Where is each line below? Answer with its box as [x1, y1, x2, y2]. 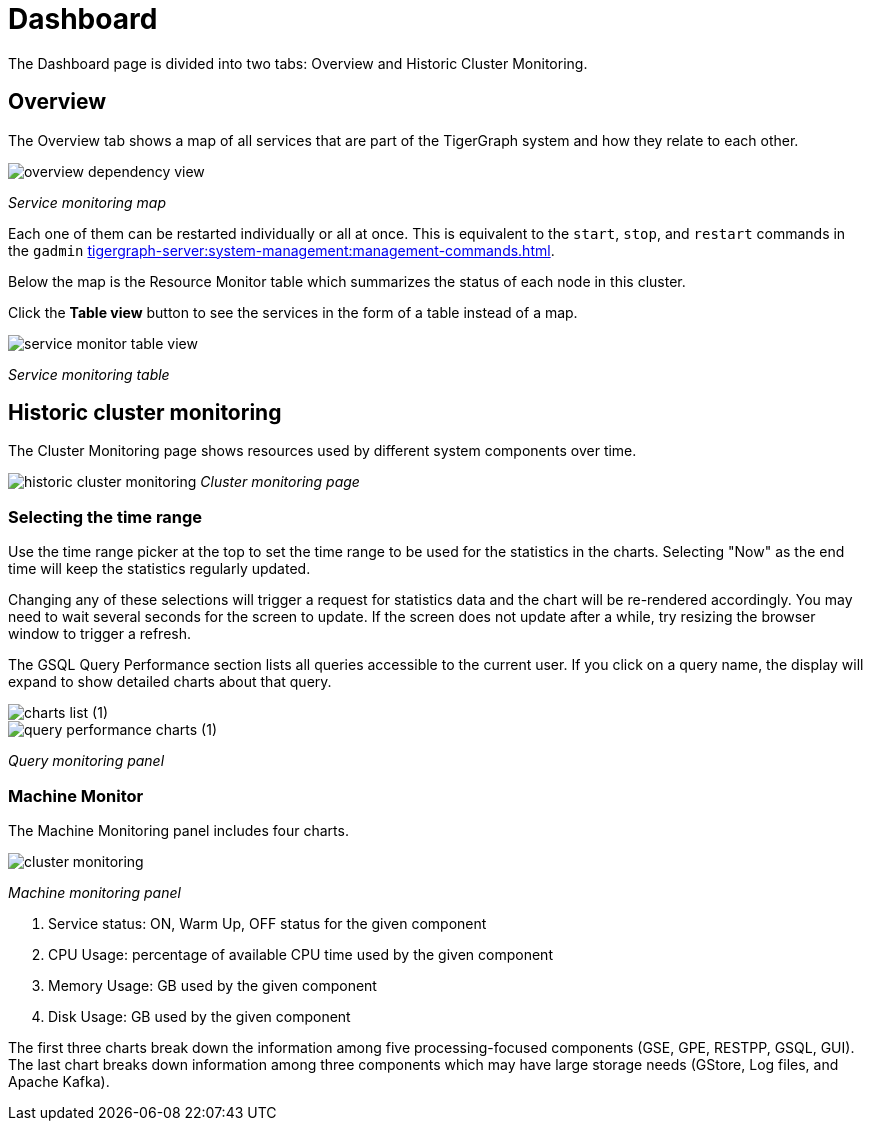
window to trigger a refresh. [8, 625, 192, 643]
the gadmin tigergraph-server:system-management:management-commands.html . [8, 241, 555, 259]
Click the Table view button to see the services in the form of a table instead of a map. [8, 303, 578, 321]
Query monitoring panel [8, 752, 165, 770]
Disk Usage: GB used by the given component [48, 1007, 351, 1025]
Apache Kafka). [8, 1072, 110, 1090]
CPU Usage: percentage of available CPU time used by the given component [48, 945, 553, 963]
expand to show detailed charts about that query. [8, 673, 332, 691]
